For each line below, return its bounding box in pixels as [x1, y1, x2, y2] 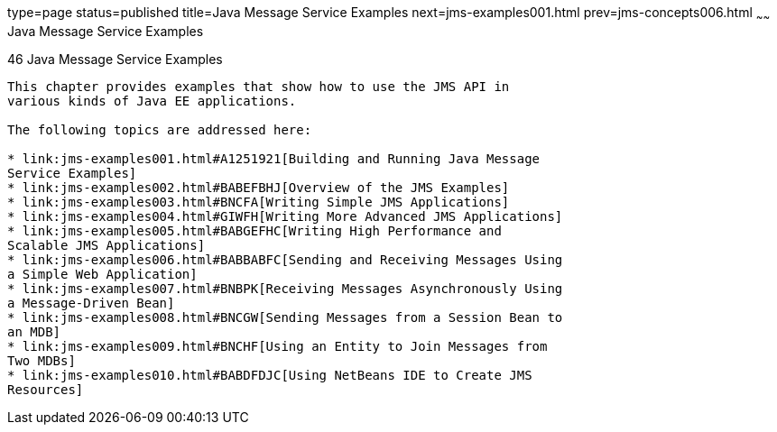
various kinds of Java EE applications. [7, 93, 297, 108]
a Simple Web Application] [7, 266, 198, 281]
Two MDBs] [7, 353, 76, 368]
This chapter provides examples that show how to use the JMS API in [7, 78, 510, 94]
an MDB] [7, 324, 61, 339]
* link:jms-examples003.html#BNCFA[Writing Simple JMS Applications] [7, 194, 510, 209]
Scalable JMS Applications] [7, 237, 206, 253]
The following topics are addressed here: [7, 122, 312, 137]
